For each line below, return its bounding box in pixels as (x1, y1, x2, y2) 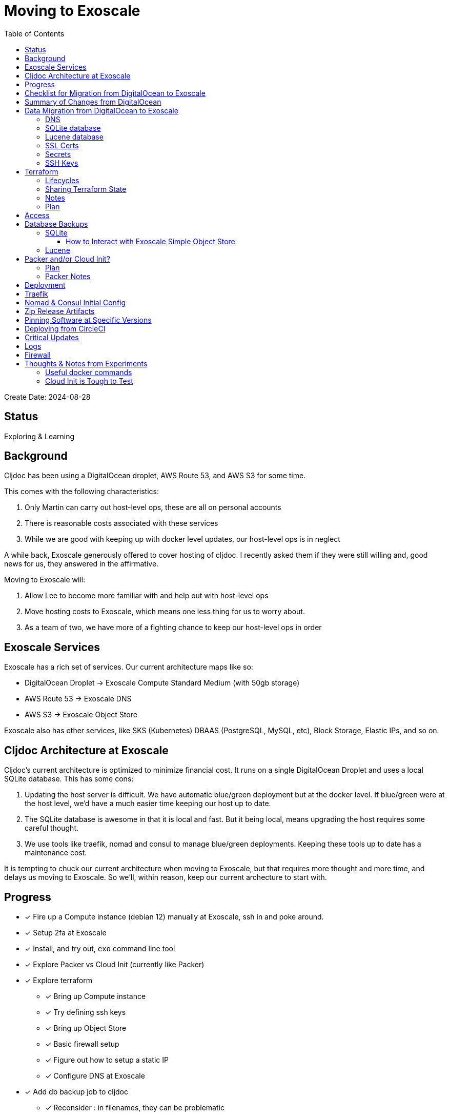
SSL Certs (45, 141, 79, 150)
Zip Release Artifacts (25, 306, 95, 316)
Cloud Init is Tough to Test (45, 376, 133, 385)
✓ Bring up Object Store (45, 1023, 127, 1032)
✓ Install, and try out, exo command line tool (25, 944, 175, 953)
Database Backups (25, 219, 88, 228)
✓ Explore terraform (25, 975, 93, 985)
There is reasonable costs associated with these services (25, 519, 218, 528)
